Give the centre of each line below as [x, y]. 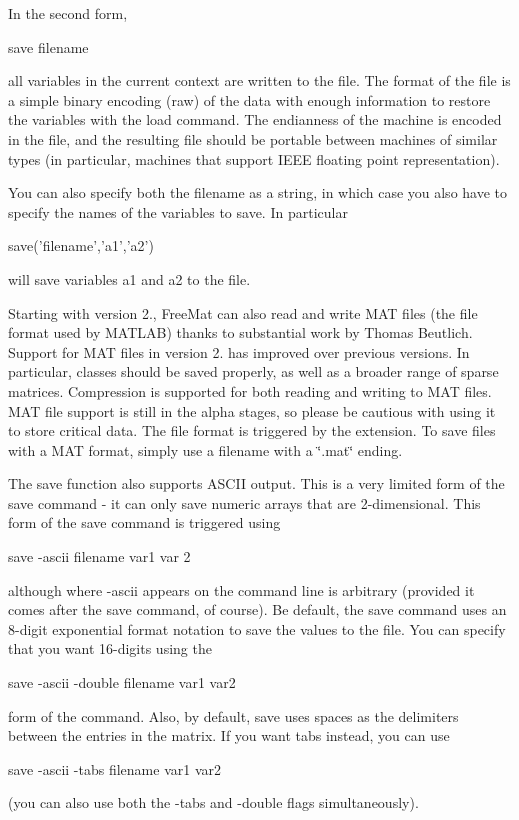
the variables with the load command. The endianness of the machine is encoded [255, 119]
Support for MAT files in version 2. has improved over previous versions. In [239, 351]
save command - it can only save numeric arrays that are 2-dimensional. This [244, 502]
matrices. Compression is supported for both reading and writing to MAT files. [250, 390]
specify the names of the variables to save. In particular [178, 211]
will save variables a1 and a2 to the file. [129, 278]
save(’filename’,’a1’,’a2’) [81, 245]
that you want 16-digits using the [110, 648]
